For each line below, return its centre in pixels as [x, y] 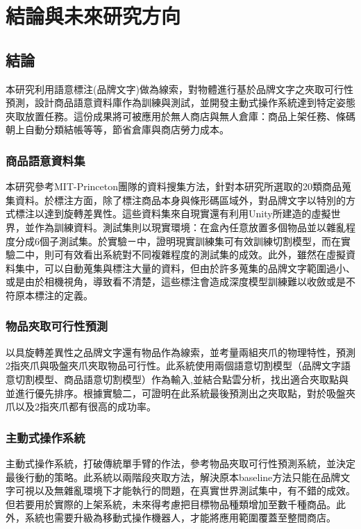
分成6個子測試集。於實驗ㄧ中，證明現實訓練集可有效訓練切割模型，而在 [178, 241]
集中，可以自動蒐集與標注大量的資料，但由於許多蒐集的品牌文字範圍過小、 [185, 268]
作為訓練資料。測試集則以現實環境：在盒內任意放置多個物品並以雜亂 [190, 227]
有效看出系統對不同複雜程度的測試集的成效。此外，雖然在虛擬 [204, 254]
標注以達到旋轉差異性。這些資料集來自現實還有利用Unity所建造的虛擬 [173, 213]
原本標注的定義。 [54, 295]
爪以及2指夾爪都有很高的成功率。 [81, 406]
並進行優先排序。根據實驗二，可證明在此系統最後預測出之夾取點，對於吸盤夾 [180, 393]
